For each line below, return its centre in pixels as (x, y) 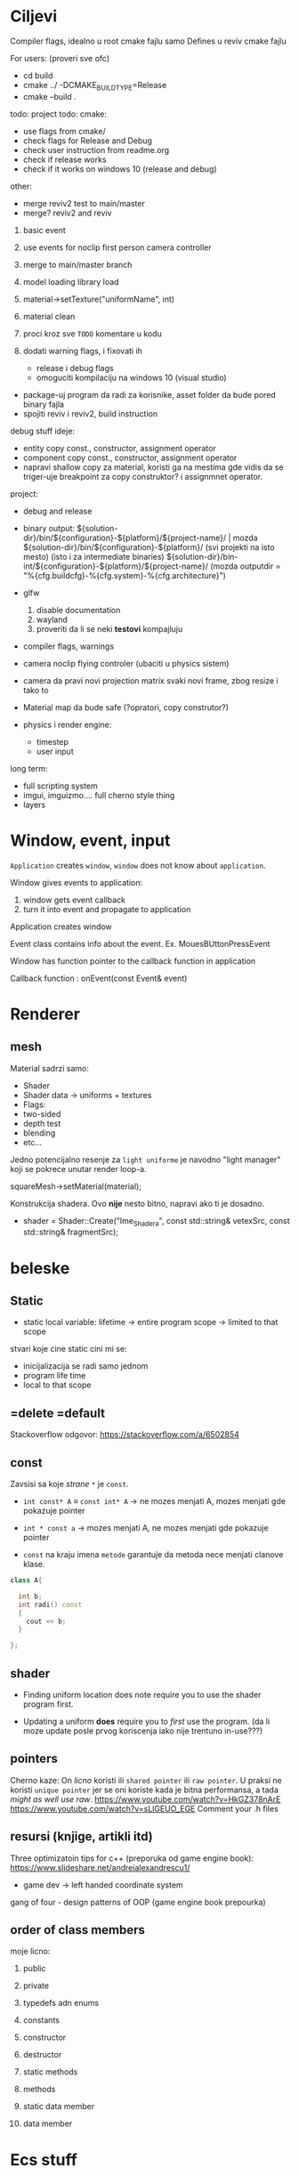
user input (55, 751)
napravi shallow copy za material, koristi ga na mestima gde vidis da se (153, 467)
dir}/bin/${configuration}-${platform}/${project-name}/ (125, 538)
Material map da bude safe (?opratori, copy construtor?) (126, 707)
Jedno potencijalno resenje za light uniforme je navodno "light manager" (145, 1160)
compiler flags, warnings (69, 646)
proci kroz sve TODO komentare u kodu (93, 333)
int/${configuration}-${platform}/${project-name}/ (115, 566)
